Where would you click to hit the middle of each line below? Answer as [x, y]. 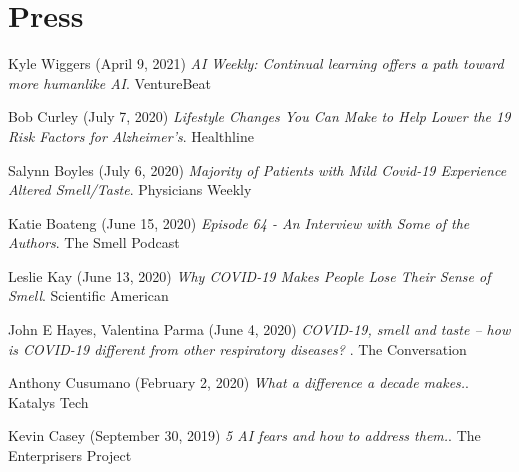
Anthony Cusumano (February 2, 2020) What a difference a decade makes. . [239, 382]
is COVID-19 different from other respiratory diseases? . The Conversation [237, 348]
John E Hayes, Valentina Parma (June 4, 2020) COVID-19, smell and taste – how [259, 329]
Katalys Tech [48, 401]
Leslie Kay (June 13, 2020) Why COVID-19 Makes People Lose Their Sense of [249, 275]
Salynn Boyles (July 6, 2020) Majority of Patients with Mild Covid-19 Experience [257, 169]
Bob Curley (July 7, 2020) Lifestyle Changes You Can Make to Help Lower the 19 [259, 116]
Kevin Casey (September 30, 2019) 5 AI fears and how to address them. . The [244, 435]
